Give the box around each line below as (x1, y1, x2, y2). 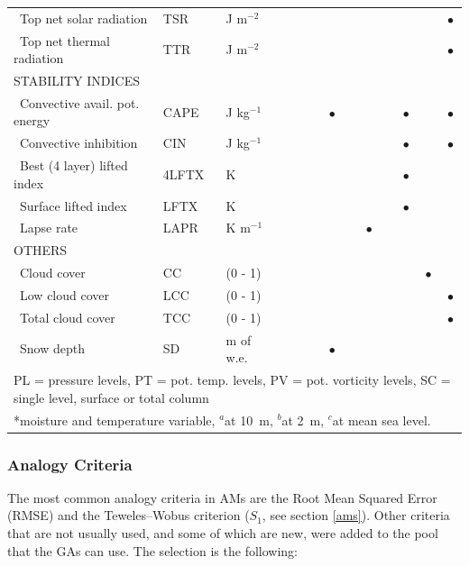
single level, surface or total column (14, 388, 209, 406)
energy (14, 111, 51, 130)
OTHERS (14, 241, 68, 260)
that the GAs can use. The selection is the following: (7, 541, 298, 560)
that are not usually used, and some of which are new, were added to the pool (7, 524, 438, 543)
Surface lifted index (19, 196, 127, 215)
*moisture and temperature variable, (14, 410, 216, 429)
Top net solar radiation (19, 8, 148, 27)
